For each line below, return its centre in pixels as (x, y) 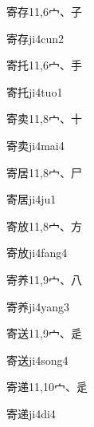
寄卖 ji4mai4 (35, 145)
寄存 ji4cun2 (35, 38)
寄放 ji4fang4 (37, 253)
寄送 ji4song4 (37, 360)
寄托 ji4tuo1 (35, 91)
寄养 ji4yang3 (38, 306)
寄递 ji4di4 (31, 413)
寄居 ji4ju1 (31, 199)
